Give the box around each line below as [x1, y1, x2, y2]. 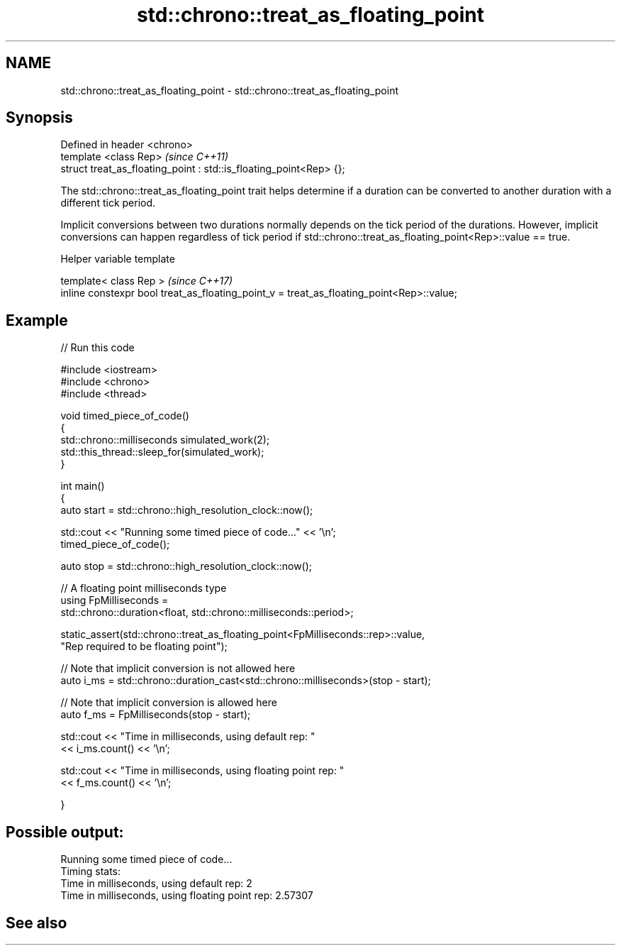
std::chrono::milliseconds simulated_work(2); [60, 434, 270, 446]
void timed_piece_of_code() [60, 409, 189, 422]
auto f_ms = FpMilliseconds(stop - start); [60, 708, 251, 721]
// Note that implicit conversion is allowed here [60, 696, 277, 709]
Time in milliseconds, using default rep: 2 [60, 877, 252, 890]
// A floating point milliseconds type [60, 582, 227, 595]
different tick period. [60, 197, 156, 209]
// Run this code [60, 341, 135, 354]
